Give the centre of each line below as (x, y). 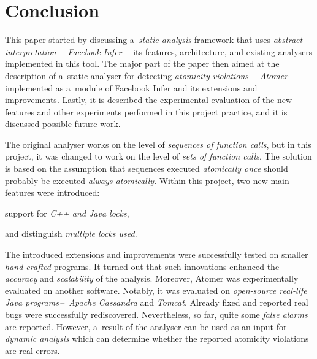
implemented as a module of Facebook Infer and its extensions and (131, 87)
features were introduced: (52, 192)
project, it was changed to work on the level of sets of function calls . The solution (158, 156)
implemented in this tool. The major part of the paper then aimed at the (142, 64)
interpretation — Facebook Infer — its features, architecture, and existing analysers (159, 51)
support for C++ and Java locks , (67, 213)
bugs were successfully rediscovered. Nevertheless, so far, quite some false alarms (156, 314)
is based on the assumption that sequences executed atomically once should (147, 168)
